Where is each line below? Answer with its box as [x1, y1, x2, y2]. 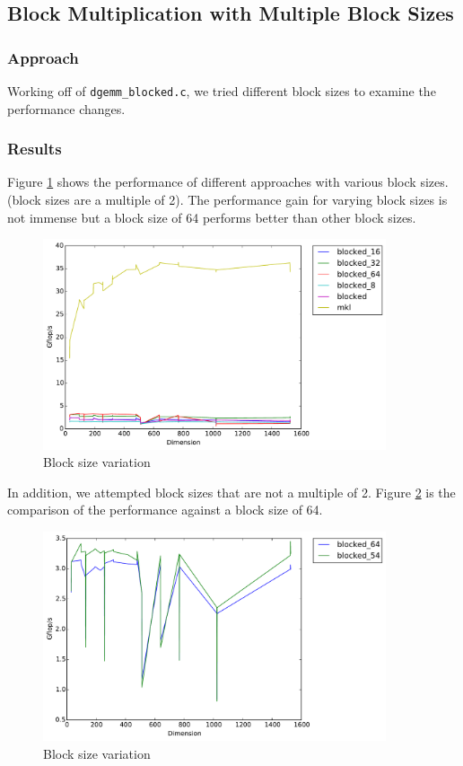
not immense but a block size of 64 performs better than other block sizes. [7, 207, 416, 226]
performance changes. [7, 99, 126, 118]
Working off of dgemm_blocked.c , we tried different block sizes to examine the [7, 82, 436, 100]
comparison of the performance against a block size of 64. [7, 500, 323, 519]
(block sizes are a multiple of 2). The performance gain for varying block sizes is [7, 190, 448, 209]
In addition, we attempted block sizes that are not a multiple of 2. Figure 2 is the [7, 482, 456, 501]
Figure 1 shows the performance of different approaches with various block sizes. [7, 172, 449, 191]
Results [7, 137, 62, 160]
